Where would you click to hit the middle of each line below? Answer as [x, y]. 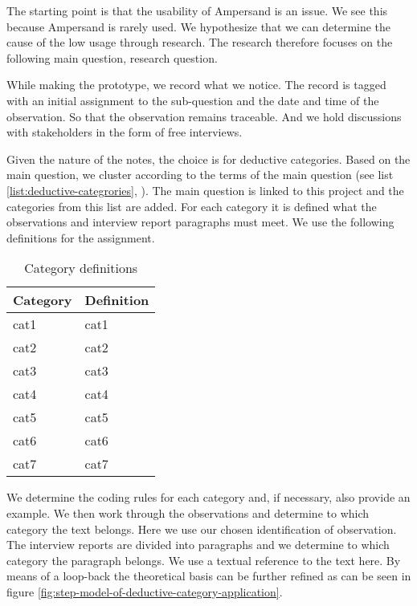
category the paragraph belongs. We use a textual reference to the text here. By [204, 560]
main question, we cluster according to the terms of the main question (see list [200, 175]
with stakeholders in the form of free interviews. [125, 132]
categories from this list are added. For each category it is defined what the [192, 206]
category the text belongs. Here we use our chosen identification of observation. [202, 529]
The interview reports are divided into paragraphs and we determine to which [198, 545]
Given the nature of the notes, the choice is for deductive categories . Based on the [208, 159]
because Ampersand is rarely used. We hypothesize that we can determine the [199, 26]
